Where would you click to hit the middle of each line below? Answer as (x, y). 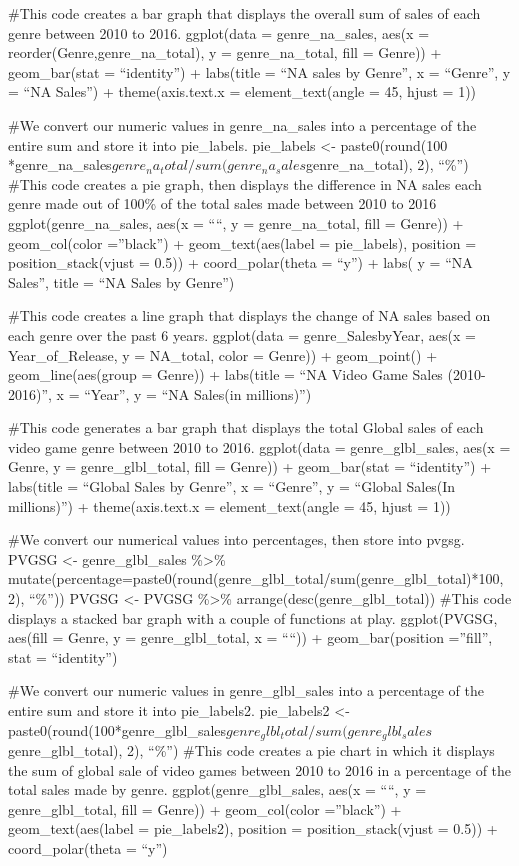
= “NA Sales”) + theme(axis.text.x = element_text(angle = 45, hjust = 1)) (242, 91)
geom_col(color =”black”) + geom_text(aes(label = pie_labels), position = (242, 242)
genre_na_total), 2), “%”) (387, 164)
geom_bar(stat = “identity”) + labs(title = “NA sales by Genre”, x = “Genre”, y (259, 71)
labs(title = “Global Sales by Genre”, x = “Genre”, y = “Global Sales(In (232, 486)
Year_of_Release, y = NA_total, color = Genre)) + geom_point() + (223, 354)
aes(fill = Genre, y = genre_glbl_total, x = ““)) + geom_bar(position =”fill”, (250, 637)
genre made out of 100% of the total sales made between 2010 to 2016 (222, 203)
